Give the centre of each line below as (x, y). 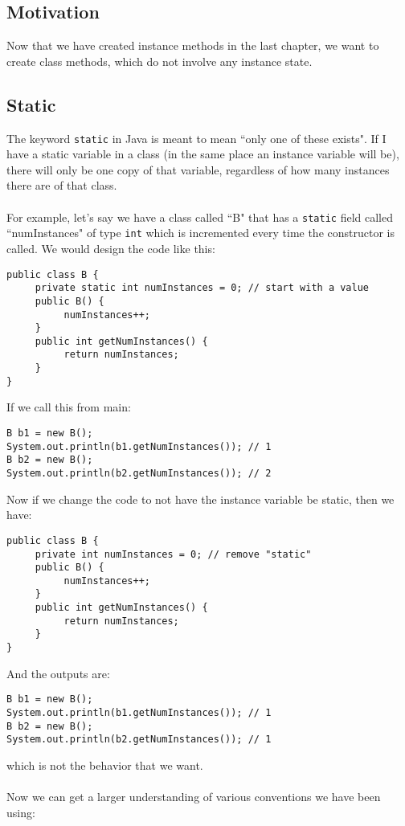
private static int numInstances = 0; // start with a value (202, 288)
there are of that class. (62, 185)
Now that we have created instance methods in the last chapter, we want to (193, 45)
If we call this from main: (69, 407)
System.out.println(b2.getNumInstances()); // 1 (139, 740)
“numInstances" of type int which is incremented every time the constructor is (200, 233)
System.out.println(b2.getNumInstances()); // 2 (139, 473)
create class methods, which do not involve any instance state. (160, 61)
